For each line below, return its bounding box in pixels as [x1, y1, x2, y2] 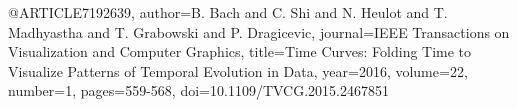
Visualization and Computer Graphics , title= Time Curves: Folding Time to [8, 41, 472, 62]
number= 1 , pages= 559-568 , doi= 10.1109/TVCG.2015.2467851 [8, 80, 389, 101]
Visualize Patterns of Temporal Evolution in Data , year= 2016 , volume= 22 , [8, 60, 468, 81]
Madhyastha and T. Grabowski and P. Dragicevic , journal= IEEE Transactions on [8, 21, 510, 42]
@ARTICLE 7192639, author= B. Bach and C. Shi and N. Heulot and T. [8, 2, 448, 22]
